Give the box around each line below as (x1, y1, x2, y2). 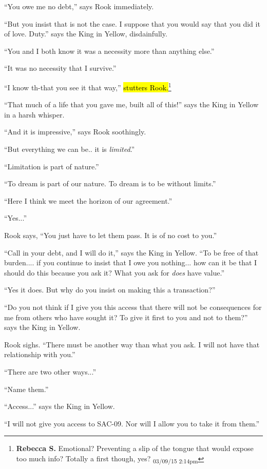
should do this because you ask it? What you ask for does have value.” (4, 267, 225, 278)
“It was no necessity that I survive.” (4, 63, 117, 73)
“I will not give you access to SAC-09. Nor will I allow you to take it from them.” (4, 418, 260, 428)
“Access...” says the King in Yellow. (4, 401, 115, 412)
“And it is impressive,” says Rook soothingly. (4, 126, 146, 137)
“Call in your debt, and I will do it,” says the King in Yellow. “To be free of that (4, 247, 259, 258)
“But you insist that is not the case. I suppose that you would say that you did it (4, 18, 260, 29)
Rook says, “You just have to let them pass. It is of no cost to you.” (4, 229, 217, 240)
